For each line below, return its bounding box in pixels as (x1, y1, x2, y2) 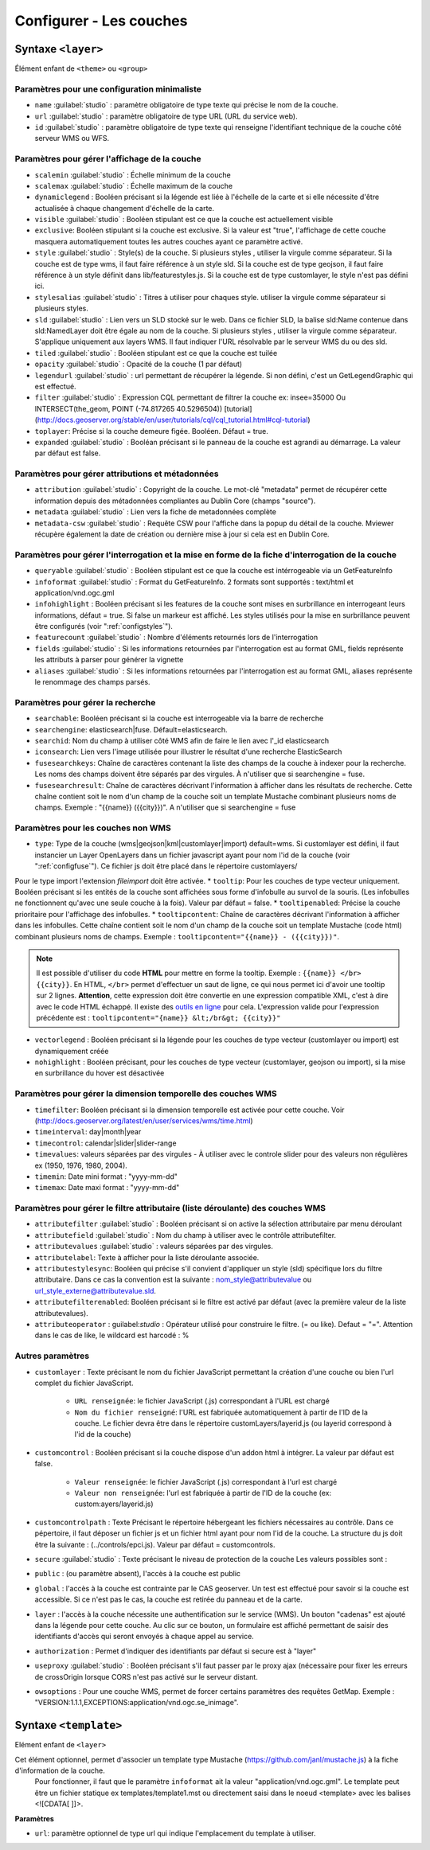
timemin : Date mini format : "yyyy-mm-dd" (34, 1171, 178, 1181)
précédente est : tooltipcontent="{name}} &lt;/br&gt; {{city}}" (36, 1013, 281, 1022)
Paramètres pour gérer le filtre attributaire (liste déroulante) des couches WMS (14, 1203, 326, 1214)
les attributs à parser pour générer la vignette (34, 655, 184, 665)
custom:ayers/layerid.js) (74, 1499, 154, 1508)
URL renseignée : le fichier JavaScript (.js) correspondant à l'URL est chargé (74, 1396, 330, 1406)
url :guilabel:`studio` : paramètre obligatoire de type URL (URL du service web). (34, 111, 298, 121)
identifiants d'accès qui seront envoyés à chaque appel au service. (34, 1632, 254, 1641)
